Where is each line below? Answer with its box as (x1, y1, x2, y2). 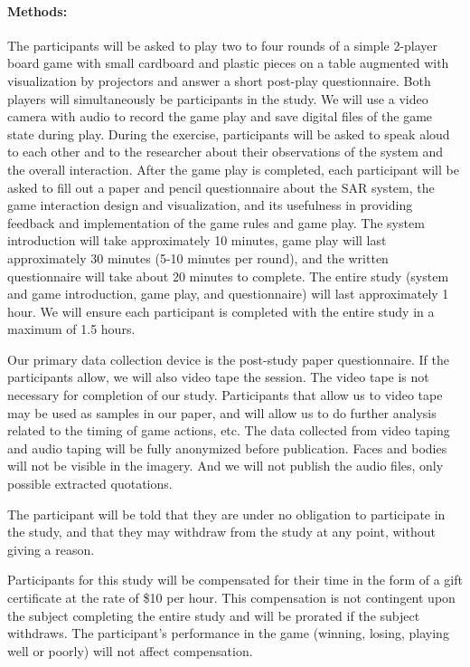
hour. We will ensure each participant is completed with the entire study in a (7, 301, 435, 320)
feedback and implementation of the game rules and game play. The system (7, 213, 425, 232)
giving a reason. (7, 539, 95, 558)
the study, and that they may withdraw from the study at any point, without (7, 522, 436, 541)
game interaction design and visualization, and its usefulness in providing (7, 195, 413, 214)
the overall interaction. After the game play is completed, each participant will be (7, 159, 459, 178)
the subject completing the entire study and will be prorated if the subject (7, 605, 420, 624)
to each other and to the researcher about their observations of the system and (7, 142, 444, 161)
